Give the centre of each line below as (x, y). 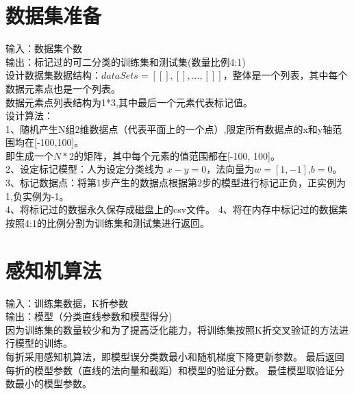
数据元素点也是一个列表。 (63, 88)
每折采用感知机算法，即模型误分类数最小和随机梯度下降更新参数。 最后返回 (175, 356)
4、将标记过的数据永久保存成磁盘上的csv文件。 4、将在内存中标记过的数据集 (177, 209)
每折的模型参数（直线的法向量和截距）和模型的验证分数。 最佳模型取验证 (170, 370)
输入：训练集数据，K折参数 (67, 303)
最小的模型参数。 (53, 383)
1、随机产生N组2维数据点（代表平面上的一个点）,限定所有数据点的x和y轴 (169, 128)
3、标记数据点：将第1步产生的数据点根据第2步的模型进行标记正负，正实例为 (176, 183)
